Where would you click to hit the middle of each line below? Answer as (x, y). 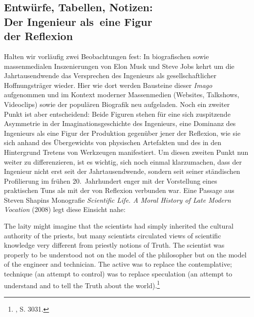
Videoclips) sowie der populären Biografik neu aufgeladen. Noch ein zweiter (117, 104)
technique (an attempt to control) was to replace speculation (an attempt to (118, 274)
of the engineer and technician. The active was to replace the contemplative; (118, 264)
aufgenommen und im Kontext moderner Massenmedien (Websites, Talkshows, (122, 95)
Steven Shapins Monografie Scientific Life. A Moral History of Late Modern (117, 200)
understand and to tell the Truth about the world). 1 (82, 284)
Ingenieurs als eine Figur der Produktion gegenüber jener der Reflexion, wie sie (122, 133)
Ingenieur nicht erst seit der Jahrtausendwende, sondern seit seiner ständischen (122, 171)
